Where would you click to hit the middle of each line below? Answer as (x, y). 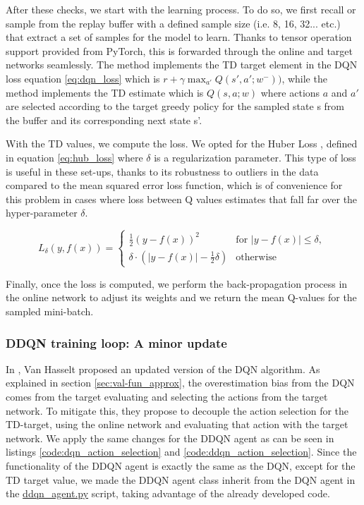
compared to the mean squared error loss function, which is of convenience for (174, 185)
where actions (290, 92)
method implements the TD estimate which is (105, 92)
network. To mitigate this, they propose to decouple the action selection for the (177, 410)
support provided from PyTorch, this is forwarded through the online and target (179, 50)
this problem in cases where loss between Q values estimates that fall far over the (182, 199)
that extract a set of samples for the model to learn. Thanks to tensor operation (179, 37)
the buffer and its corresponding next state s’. (104, 120)
